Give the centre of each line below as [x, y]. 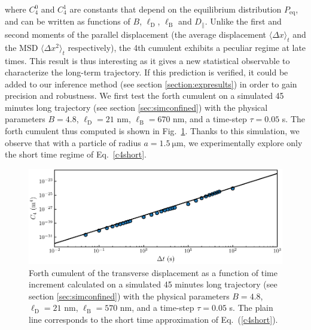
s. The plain [251, 308]
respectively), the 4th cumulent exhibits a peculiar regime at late [187, 47]
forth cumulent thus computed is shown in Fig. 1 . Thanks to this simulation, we [152, 131]
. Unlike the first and [243, 21]
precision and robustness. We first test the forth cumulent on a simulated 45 [144, 96]
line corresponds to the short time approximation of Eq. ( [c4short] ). [153, 320]
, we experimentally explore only [243, 142]
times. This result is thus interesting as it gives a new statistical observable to [147, 60]
